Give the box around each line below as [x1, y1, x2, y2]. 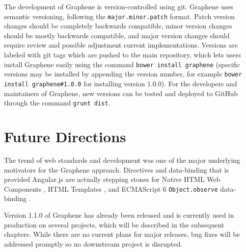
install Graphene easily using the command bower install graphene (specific [4, 59, 240, 69]
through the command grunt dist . [4, 98, 110, 108]
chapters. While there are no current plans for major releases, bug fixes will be [4, 229, 240, 239]
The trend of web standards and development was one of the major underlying [4, 154, 241, 165]
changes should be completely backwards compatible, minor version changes [4, 21, 232, 31]
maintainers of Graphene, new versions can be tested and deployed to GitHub [4, 88, 238, 98]
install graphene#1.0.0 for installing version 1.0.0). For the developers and [4, 78, 237, 88]
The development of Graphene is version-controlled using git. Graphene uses [4, 1, 234, 11]
